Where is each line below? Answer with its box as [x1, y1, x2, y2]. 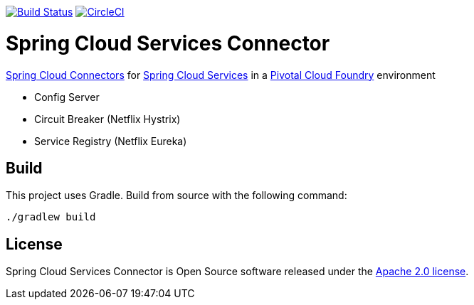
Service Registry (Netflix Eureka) [34, 134, 187, 147]
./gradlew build [6, 211, 96, 223]
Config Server [34, 90, 100, 103]
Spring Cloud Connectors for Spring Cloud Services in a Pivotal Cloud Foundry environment [6, 68, 436, 81]
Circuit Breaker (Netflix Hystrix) [34, 112, 181, 125]
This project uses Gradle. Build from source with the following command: [6, 189, 347, 202]
